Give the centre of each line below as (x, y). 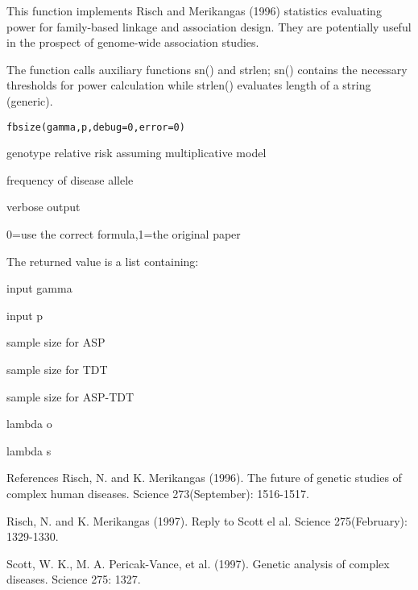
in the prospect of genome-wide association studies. (133, 42)
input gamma (39, 288)
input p (25, 315)
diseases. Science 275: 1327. (74, 579)
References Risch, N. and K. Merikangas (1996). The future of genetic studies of (204, 478)
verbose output (43, 207)
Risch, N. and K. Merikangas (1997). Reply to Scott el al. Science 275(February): (207, 520)
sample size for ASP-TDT (70, 396)
